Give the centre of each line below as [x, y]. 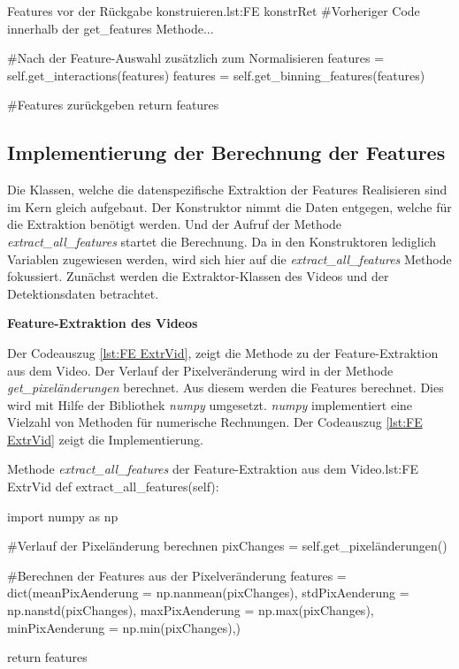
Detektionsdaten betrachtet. [83, 293]
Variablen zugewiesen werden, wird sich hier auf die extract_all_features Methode [229, 258]
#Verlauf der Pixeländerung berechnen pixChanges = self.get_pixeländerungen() [227, 546]
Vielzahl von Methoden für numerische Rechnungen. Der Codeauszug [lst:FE [215, 422]
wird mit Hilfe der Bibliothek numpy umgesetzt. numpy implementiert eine [210, 404]
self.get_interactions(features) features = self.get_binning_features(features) [216, 75]
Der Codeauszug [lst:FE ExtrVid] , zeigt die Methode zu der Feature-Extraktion [223, 352]
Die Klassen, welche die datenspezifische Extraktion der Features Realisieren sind [227, 190]
